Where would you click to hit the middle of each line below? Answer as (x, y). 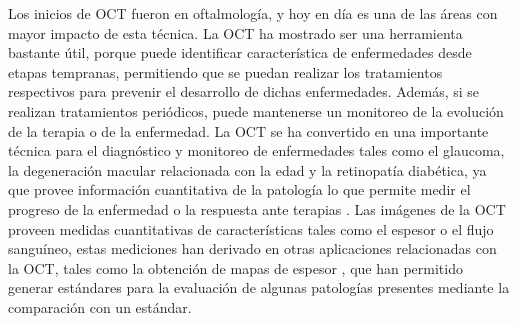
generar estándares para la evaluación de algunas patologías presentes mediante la (259, 287)
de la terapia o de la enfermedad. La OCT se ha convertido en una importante (248, 130)
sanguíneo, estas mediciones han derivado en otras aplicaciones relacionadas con (252, 248)
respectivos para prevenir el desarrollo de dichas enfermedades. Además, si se (244, 91)
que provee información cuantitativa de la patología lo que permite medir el (239, 189)
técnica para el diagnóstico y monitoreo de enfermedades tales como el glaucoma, (256, 150)
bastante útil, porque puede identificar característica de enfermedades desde (240, 52)
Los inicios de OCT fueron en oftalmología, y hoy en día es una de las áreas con (253, 13)
